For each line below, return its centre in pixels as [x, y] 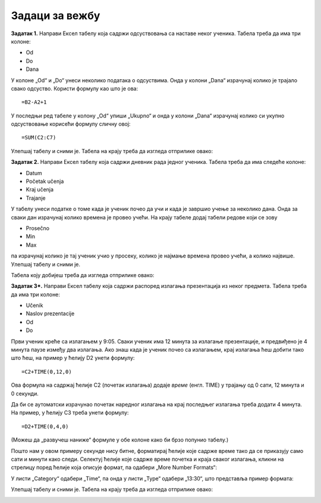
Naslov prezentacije [50, 313]
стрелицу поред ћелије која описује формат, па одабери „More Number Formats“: [114, 467]
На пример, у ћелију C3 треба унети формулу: [70, 413]
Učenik [34, 305]
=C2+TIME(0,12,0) [47, 372]
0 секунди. [25, 393]
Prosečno [38, 228]
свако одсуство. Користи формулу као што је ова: [75, 88]
